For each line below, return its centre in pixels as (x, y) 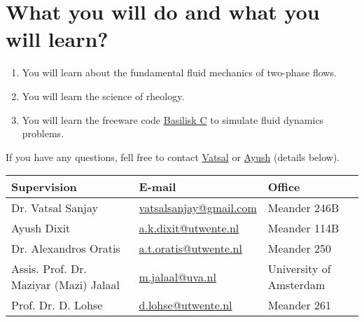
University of (299, 269)
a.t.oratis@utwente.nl (190, 248)
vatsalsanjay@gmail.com (198, 208)
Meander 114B (303, 228)
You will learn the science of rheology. (103, 96)
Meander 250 (300, 248)
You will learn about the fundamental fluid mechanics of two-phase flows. (179, 72)
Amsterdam (296, 285)
